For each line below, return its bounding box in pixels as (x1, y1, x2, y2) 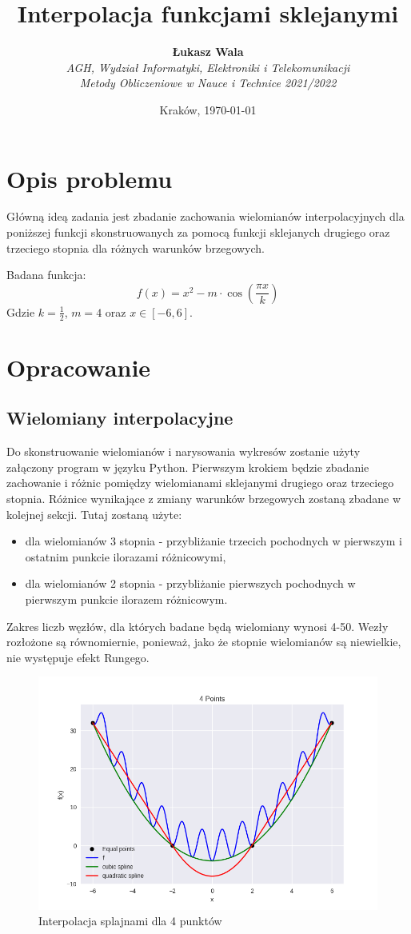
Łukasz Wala (172, 43, 244, 60)
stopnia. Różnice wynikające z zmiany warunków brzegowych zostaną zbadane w (6, 490, 401, 506)
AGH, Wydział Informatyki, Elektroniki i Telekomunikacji (66, 58, 350, 75)
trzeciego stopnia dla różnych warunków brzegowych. (6, 239, 265, 256)
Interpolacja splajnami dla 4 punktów (38, 912, 222, 929)
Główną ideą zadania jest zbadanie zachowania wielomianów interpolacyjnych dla (6, 208, 405, 225)
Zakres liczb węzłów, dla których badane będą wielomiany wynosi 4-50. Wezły (6, 617, 389, 634)
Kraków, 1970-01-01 (159, 101, 257, 118)
